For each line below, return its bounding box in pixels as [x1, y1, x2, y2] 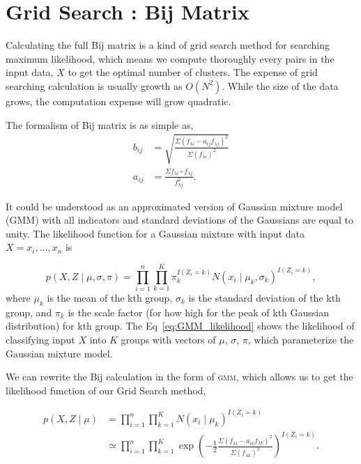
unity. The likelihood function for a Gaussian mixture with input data [6, 226, 305, 240]
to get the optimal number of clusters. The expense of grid [68, 65, 318, 79]
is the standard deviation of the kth [188, 291, 341, 305]
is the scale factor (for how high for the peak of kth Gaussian [68, 304, 330, 319]
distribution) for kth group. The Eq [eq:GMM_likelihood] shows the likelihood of [6, 318, 355, 333]
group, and [6, 304, 52, 319]
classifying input [6, 332, 75, 347]
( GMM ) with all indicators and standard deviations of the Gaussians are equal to [6, 212, 353, 227]
